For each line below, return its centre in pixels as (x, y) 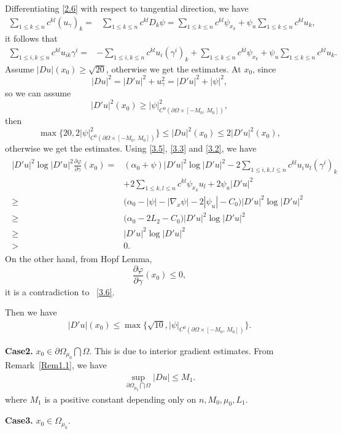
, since (264, 68)
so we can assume (38, 93)
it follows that (31, 38)
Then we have (31, 312)
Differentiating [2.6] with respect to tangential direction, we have (127, 8)
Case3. (19, 420)
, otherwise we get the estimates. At (173, 68)
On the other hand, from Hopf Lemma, (79, 259)
